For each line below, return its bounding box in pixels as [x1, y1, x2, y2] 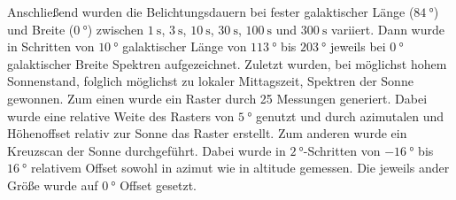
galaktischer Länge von [122, 37, 247, 56]
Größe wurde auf [7, 175, 98, 194]
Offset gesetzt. [120, 175, 197, 194]
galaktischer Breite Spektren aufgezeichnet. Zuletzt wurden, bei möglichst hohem [7, 54, 447, 73]
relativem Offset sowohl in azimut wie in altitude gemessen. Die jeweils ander [31, 158, 450, 177]
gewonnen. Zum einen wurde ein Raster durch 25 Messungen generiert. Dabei [7, 88, 428, 107]
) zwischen [87, 19, 144, 38]
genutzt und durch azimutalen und [256, 106, 444, 125]
